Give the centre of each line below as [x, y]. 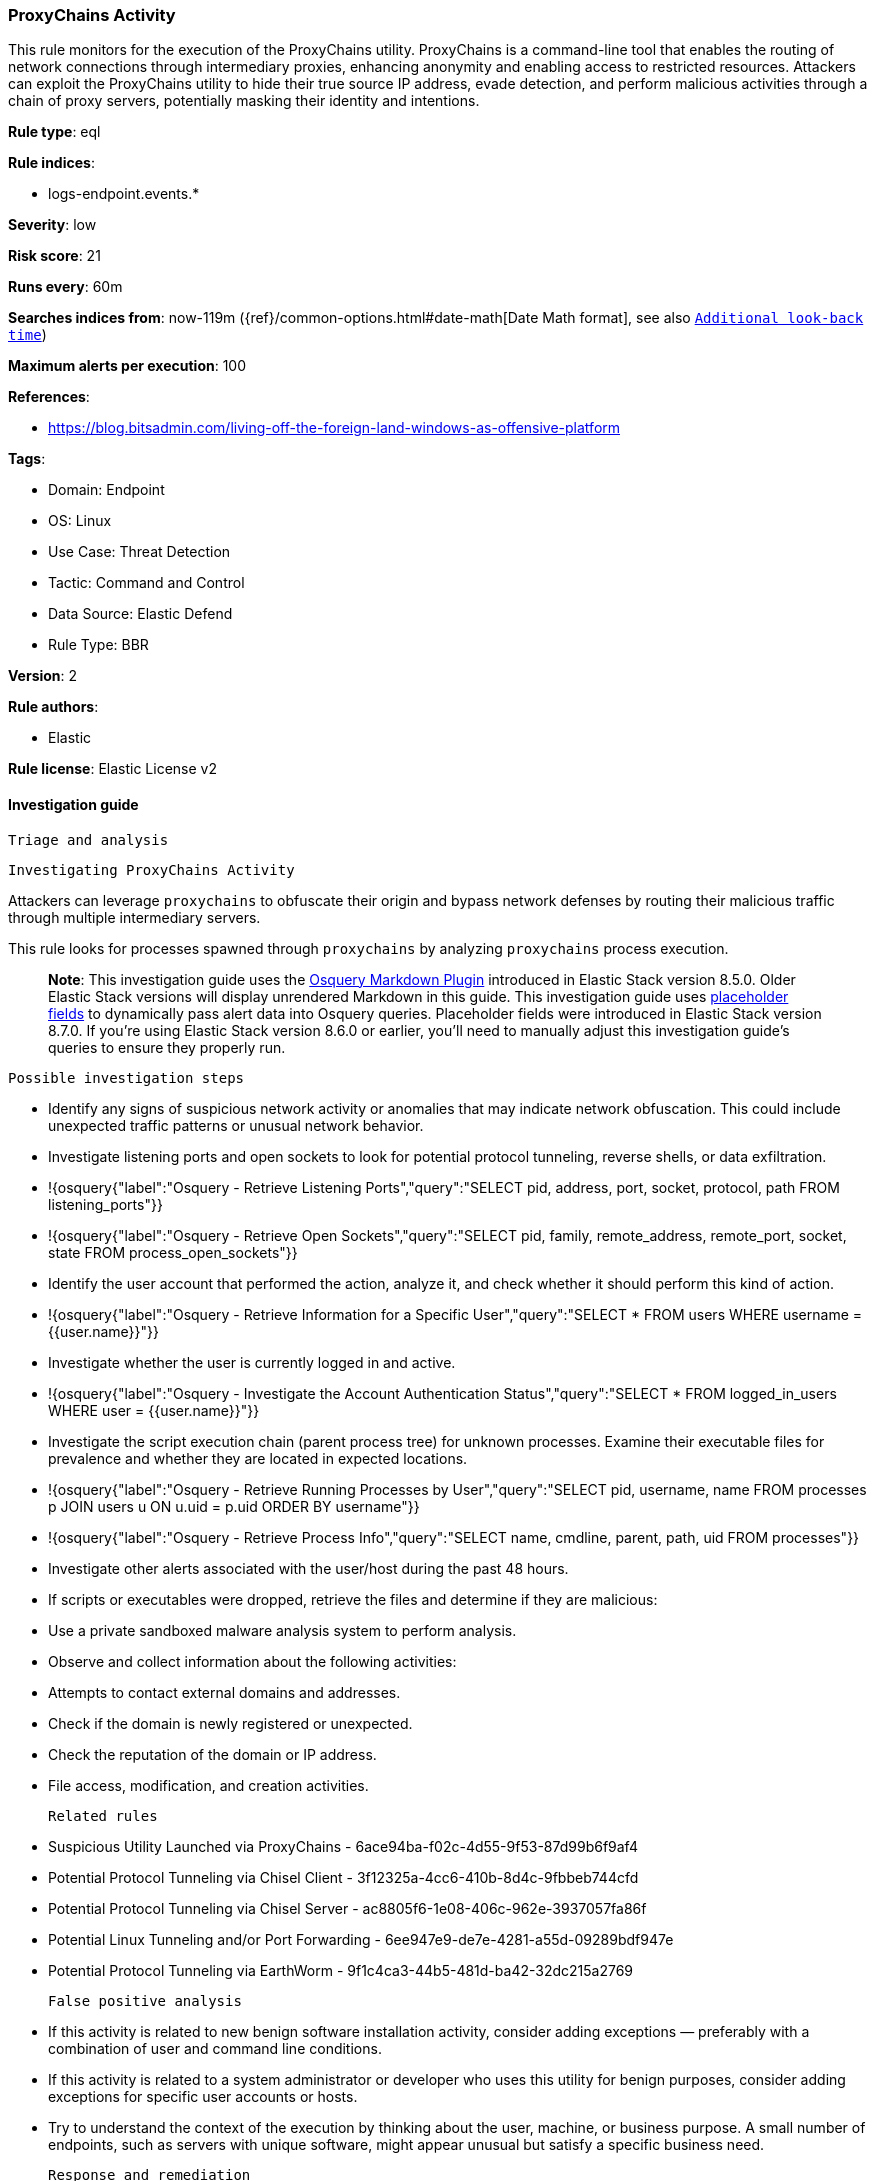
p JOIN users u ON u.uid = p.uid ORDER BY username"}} [234, 1506]
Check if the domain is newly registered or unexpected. [230, 1723]
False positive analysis [145, 2000]
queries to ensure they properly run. [167, 1047]
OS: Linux [80, 521]
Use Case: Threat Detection [139, 552]
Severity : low [52, 225]
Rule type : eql [54, 132]
